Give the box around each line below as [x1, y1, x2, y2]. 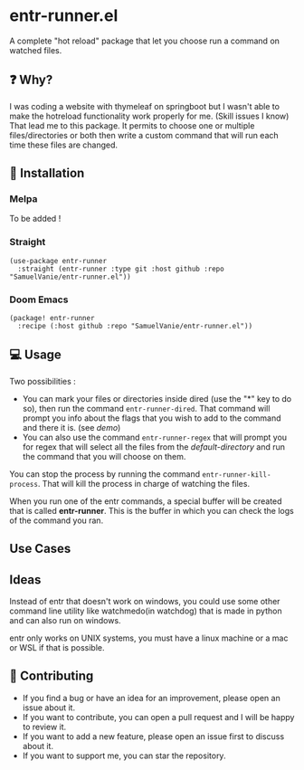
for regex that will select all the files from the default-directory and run [22, 441, 285, 452]
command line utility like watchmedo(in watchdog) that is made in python [9, 605, 282, 616]
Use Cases [9, 541, 71, 556]
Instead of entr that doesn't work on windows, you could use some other [9, 596, 280, 607]
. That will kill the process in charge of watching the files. [37, 478, 251, 489]
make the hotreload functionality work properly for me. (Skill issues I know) [9, 110, 290, 121]
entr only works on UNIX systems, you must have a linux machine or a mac [9, 632, 289, 643]
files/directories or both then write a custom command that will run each [9, 129, 279, 140]
